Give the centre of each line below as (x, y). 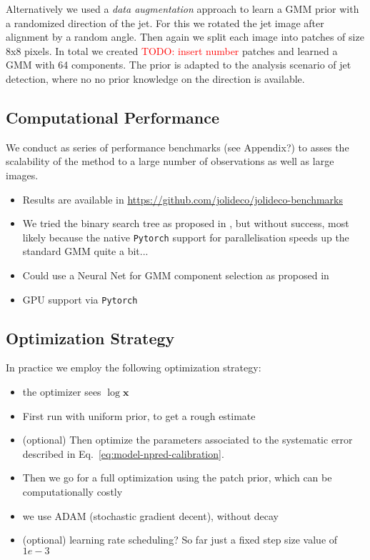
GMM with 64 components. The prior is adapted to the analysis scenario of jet (179, 65)
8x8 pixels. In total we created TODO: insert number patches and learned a (172, 50)
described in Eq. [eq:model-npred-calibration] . (123, 453)
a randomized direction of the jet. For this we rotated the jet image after (165, 22)
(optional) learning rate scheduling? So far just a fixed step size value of (180, 540)
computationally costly (72, 491)
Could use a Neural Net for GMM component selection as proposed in (176, 275)
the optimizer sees (62, 392)
